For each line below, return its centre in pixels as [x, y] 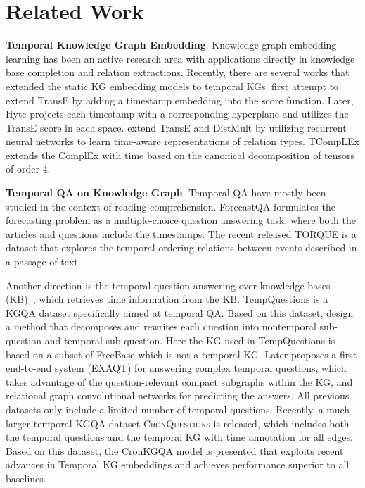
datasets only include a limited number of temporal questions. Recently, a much [178, 409]
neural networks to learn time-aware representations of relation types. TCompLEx [183, 141]
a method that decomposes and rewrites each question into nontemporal [161, 326]
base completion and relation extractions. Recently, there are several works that [178, 72]
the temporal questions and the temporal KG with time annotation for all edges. [179, 437]
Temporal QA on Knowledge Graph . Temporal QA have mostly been [166, 193]
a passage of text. [43, 262]
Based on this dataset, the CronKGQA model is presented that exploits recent [175, 450]
